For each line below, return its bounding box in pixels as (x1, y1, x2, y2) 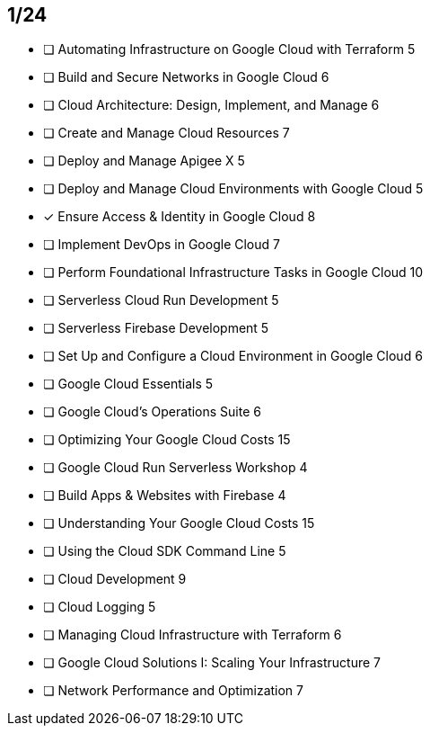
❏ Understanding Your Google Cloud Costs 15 (43, 515, 315, 532)
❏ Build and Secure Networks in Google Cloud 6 (43, 69, 329, 85)
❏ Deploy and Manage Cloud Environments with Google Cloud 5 (43, 181, 424, 197)
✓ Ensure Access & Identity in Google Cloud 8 (43, 209, 316, 225)
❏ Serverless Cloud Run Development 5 (43, 292, 279, 308)
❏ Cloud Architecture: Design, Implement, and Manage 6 (43, 97, 380, 113)
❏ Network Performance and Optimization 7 (43, 683, 303, 699)
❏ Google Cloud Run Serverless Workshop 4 (43, 460, 308, 476)
